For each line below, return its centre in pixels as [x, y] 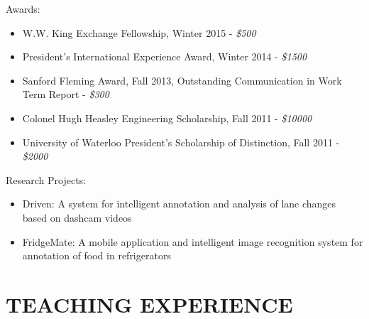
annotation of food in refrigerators [97, 255]
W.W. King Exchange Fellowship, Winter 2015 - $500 [139, 32]
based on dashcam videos [77, 217]
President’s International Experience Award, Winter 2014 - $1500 [165, 56]
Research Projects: [46, 179]
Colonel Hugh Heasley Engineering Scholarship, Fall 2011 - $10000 [167, 118]
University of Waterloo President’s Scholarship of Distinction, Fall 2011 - [181, 142]
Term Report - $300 [66, 94]
